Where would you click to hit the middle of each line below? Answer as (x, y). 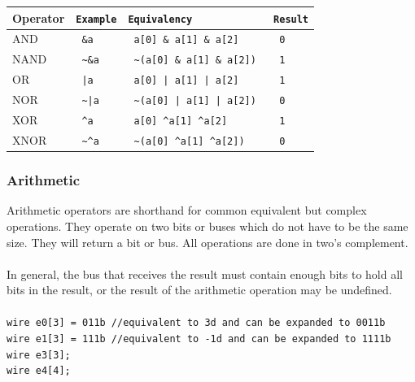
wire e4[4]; (39, 371)
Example (96, 19)
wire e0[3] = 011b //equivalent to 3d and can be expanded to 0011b (196, 323)
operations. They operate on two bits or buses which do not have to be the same (207, 226)
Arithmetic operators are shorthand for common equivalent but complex (187, 210)
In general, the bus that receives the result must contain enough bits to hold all (205, 273)
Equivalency (160, 19)
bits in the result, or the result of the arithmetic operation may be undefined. (199, 290)
